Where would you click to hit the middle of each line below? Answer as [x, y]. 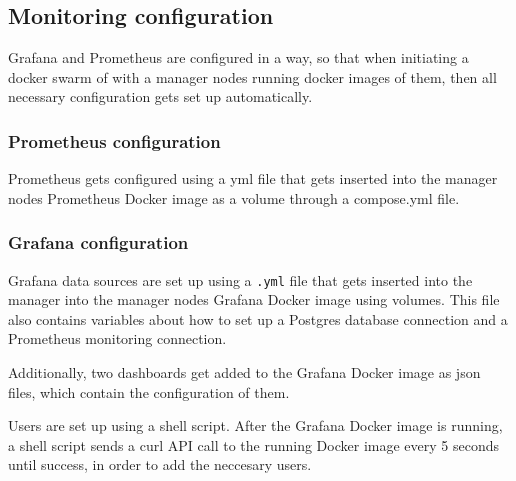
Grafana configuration [98, 242]
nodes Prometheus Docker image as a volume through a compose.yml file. [234, 197]
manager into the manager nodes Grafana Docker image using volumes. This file [254, 299]
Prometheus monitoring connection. [117, 338]
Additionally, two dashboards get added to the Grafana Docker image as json [244, 372]
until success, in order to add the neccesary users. [160, 464]
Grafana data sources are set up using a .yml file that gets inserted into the [240, 279]
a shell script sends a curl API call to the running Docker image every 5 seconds [253, 444]
